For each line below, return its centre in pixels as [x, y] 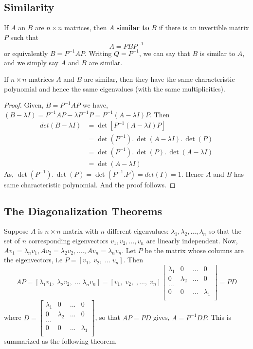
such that [24, 37]
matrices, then [86, 28]
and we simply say [31, 63]
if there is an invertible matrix [204, 28]
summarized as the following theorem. [60, 340]
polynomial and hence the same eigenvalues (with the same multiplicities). [115, 88]
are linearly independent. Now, [192, 240]
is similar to [217, 53]
